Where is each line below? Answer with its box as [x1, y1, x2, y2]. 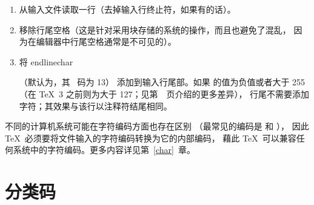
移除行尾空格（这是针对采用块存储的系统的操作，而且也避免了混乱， [19, 23, 291, 36]
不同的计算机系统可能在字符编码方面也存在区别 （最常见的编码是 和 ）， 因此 [5, 120, 309, 132]
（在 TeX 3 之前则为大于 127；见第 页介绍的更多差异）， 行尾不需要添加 [19, 87, 310, 100]
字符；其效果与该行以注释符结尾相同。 [19, 99, 172, 112]
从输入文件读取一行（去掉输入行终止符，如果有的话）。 [19, 3, 236, 15]
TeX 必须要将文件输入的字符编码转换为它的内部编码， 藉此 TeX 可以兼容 [5, 131, 296, 144]
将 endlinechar [19, 55, 73, 68]
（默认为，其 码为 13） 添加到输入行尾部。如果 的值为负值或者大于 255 [19, 76, 306, 88]
